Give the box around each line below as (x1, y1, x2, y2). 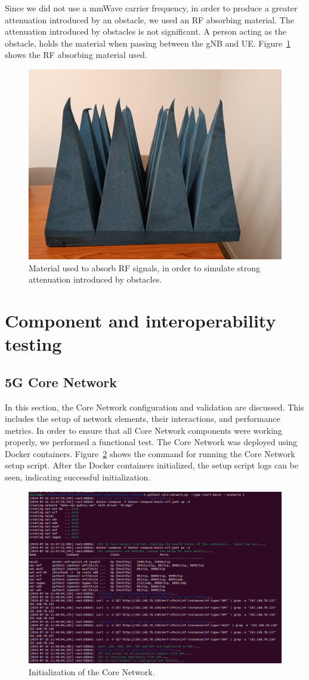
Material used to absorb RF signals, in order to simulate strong (29, 261, 260, 274)
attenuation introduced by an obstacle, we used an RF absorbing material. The (5, 13, 294, 26)
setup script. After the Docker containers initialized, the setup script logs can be (5, 459, 298, 471)
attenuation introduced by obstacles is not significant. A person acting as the (5, 25, 286, 38)
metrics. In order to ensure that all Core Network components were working (5, 424, 282, 436)
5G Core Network (5, 372, 117, 391)
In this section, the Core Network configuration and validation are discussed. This (5, 400, 304, 413)
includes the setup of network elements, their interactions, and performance (5, 412, 280, 425)
